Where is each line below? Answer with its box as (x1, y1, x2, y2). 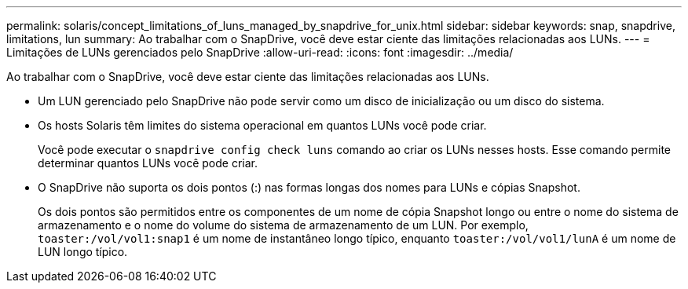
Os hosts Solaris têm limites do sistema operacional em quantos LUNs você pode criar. (38, 119, 487, 132)
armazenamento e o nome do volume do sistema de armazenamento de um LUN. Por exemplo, (38, 218, 529, 232)
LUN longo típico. (38, 245, 128, 258)
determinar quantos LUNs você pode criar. (38, 156, 258, 170)
